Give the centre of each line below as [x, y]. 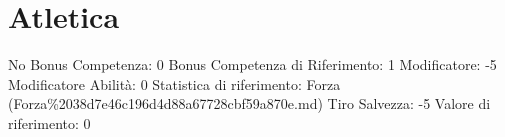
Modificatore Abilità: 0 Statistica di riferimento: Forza [174, 83]
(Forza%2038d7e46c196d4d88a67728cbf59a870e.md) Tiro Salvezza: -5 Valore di [249, 103]
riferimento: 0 [49, 122]
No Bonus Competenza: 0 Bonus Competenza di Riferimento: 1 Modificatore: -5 [252, 64]
